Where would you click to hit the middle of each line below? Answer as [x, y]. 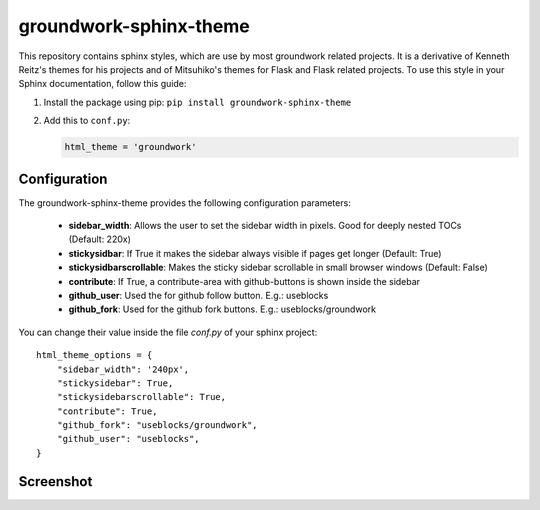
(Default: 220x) [100, 239]
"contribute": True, [107, 411]
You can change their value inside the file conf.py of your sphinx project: [168, 332]
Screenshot [55, 481]
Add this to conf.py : [87, 121]
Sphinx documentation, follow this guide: [102, 84]
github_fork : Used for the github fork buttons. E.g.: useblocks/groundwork [222, 309]
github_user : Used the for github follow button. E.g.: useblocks [198, 295]
